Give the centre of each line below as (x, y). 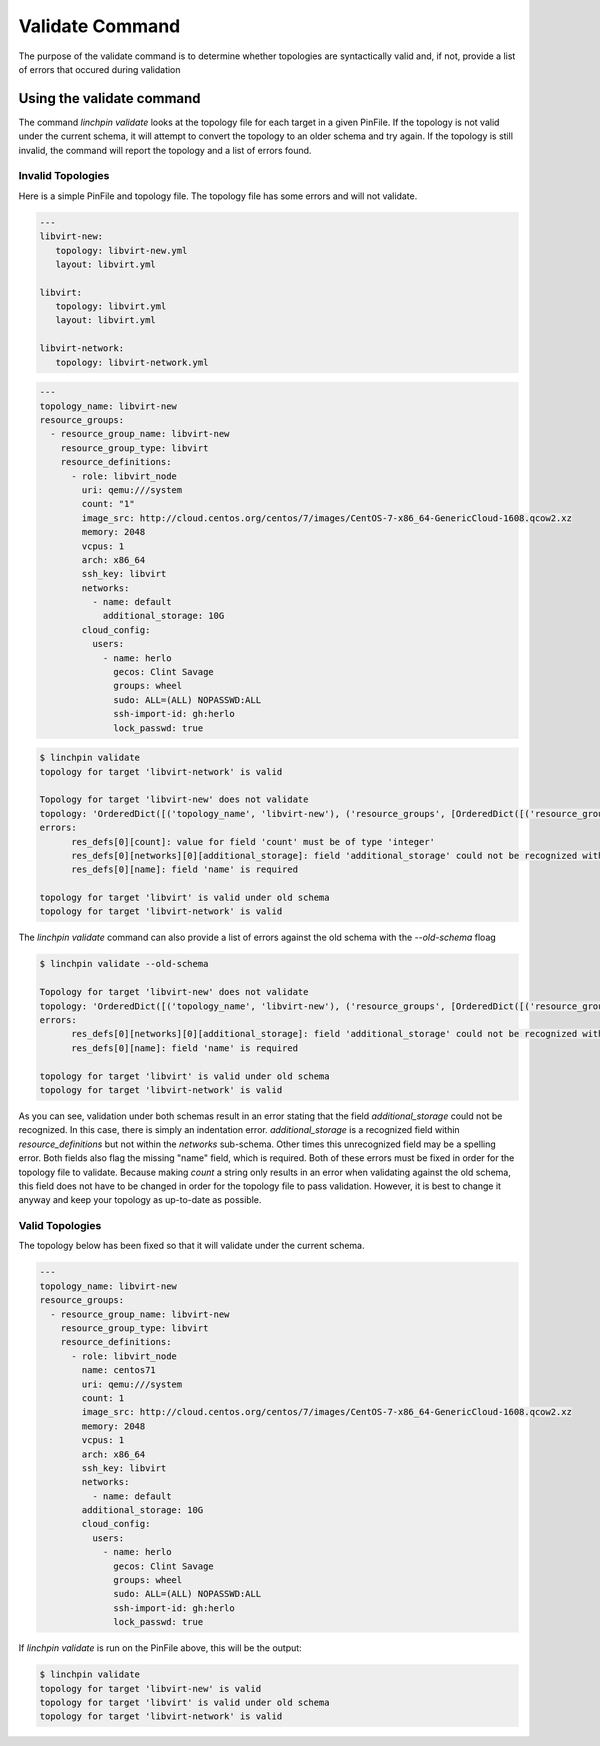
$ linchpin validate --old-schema (124, 964)
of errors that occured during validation (99, 69)
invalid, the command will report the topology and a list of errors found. (165, 150)
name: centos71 (119, 1370)
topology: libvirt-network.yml (132, 362)
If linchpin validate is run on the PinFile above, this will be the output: (160, 1648)
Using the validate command (109, 98)
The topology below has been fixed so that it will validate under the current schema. (191, 1246)
